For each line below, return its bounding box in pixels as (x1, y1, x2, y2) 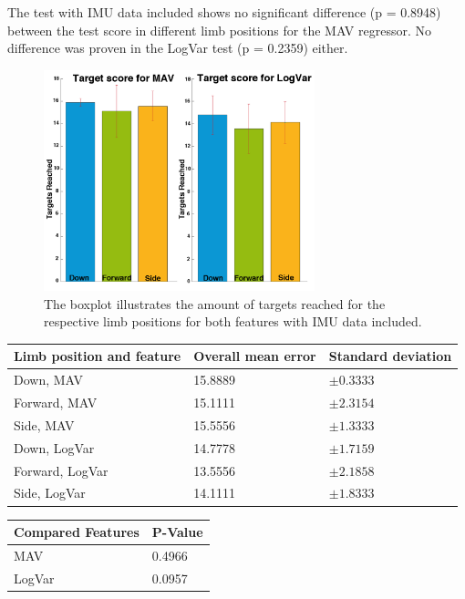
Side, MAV (14, 415, 75, 434)
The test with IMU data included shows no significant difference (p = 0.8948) (7, 3, 441, 21)
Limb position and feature (14, 346, 181, 366)
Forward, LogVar (14, 460, 108, 480)
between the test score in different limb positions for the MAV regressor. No (7, 20, 431, 39)
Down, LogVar (14, 438, 95, 457)
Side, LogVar (14, 483, 86, 502)
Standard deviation (328, 346, 452, 366)
